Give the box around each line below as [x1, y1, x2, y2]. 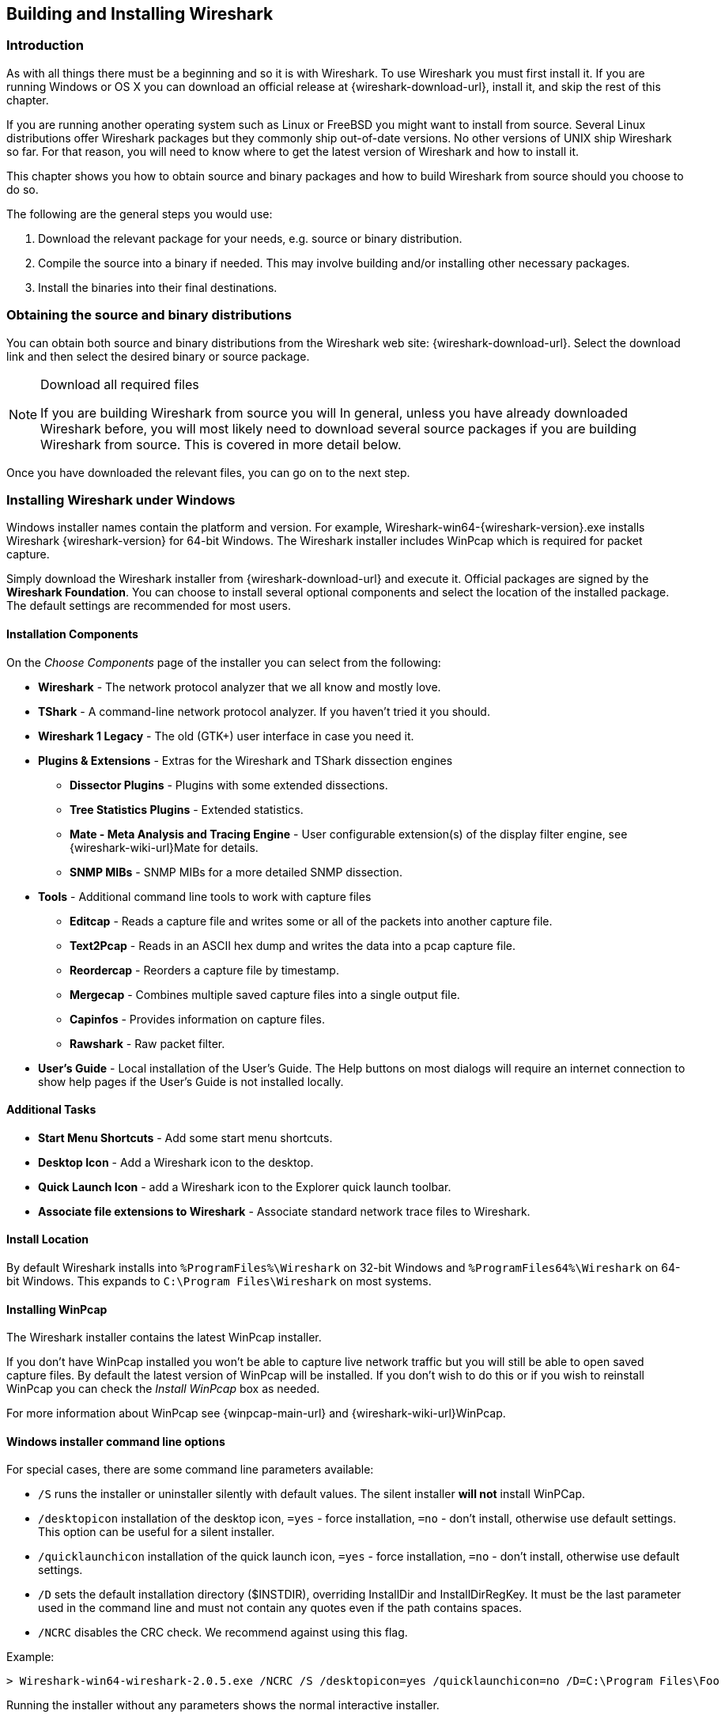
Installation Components [6, 626, 138, 641]
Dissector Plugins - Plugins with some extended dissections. [70, 778, 388, 792]
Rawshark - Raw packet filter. [70, 1036, 225, 1050]
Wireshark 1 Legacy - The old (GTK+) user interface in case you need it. [38, 728, 414, 743]
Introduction [6, 37, 84, 54]
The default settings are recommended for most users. [6, 599, 291, 613]
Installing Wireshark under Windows [6, 491, 236, 508]
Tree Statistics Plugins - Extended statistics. [70, 802, 304, 816]
